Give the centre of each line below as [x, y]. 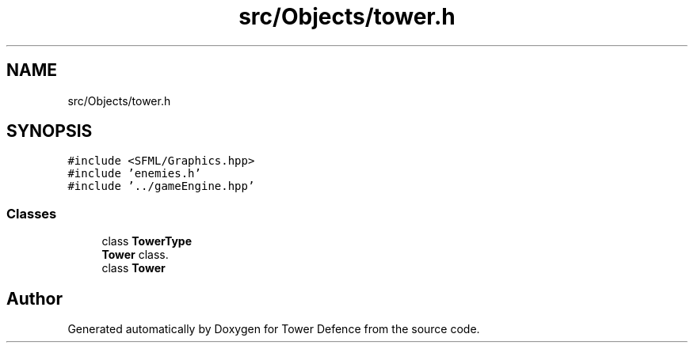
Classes [32, 213]
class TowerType [147, 241]
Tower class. [135, 255]
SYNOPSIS [50, 131]
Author [34, 298]
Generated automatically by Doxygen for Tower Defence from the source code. [274, 329]
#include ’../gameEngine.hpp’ [161, 186]
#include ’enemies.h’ [134, 174]
